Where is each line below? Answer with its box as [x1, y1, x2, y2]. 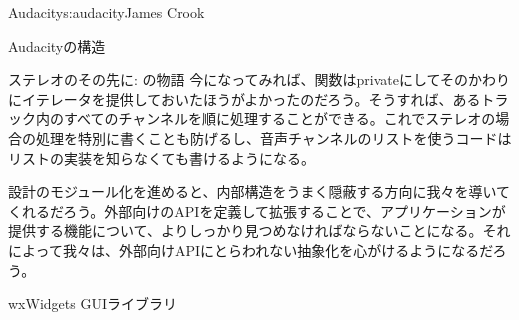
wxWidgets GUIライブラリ [8, 293, 177, 314]
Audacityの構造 [8, 35, 106, 56]
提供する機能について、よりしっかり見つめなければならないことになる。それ [8, 220, 511, 241]
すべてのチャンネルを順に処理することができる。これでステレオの [63, 108, 496, 129]
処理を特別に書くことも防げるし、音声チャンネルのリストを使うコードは [35, 127, 512, 148]
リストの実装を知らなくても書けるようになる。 [8, 147, 315, 168]
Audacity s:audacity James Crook [8, 2, 205, 22]
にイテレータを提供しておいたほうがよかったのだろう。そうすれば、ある [8, 88, 481, 109]
